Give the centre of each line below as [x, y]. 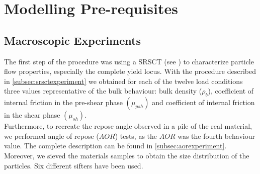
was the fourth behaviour [216, 136]
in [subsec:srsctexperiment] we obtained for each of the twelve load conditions [123, 81]
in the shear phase [32, 115]
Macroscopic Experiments [72, 40]
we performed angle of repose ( [52, 136]
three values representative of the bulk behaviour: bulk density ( [103, 91]
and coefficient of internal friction [203, 102]
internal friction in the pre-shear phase [63, 102]
